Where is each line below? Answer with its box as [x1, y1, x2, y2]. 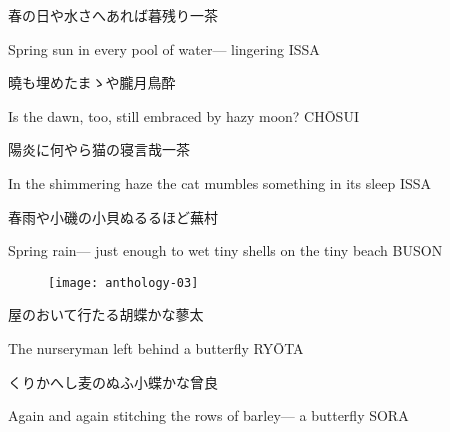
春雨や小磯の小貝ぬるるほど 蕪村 [8, 206, 218, 227]
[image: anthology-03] [48, 275, 199, 290]
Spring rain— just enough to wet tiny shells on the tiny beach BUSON [8, 240, 443, 261]
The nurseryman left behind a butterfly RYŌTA [8, 338, 304, 358]
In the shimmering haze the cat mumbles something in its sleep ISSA [8, 172, 432, 193]
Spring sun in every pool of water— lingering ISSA [8, 38, 320, 59]
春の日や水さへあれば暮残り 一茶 [8, 5, 218, 25]
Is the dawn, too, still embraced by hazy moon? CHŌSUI [8, 105, 359, 126]
